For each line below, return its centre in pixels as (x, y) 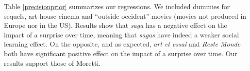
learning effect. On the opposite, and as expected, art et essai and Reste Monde (122, 44)
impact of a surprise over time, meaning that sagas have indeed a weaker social (122, 34)
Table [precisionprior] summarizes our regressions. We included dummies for (117, 6)
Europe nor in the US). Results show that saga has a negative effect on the (116, 25)
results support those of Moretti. (52, 63)
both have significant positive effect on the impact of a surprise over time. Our (121, 53)
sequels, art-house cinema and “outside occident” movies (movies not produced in (125, 16)
